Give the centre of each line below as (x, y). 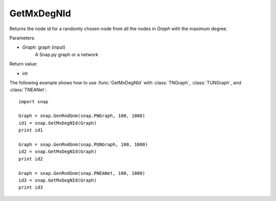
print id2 (31, 159)
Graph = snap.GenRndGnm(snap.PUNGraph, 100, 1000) (83, 145)
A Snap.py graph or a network (67, 54)
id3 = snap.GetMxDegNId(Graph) (58, 180)
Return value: (24, 64)
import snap (33, 102)
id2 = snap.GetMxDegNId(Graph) (58, 152)
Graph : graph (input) (44, 47)
